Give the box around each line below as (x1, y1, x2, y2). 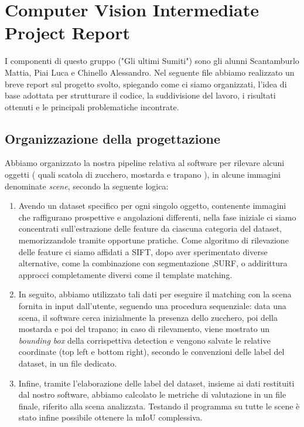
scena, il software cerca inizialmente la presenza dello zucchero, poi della (18, 311, 278, 323)
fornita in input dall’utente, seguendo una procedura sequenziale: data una (18, 300, 286, 312)
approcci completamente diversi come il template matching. (18, 268, 233, 280)
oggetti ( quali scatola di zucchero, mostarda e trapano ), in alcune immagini (5, 168, 281, 181)
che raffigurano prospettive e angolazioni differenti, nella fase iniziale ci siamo (18, 211, 296, 223)
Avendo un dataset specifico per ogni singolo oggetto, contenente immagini (18, 199, 286, 212)
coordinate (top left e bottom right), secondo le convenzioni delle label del (18, 345, 285, 358)
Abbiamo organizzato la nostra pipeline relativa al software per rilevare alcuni (5, 157, 285, 169)
